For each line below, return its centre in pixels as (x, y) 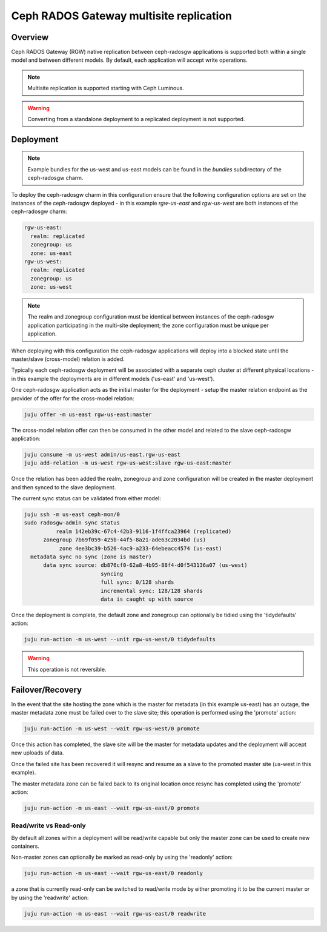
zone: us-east (51, 253)
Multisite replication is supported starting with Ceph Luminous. (106, 88)
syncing (112, 573)
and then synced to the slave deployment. (64, 487)
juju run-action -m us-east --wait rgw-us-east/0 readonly (113, 873)
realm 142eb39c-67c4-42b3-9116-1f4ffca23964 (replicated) (144, 531)
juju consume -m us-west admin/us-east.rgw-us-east (102, 454)
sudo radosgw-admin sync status (72, 523)
